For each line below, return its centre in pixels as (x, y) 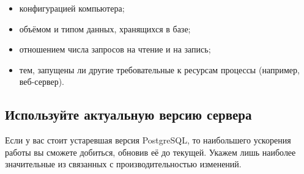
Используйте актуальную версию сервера (128, 114)
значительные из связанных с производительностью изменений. (123, 164)
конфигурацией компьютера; (72, 8)
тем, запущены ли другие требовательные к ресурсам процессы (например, (159, 69)
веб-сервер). (42, 82)
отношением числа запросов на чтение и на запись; (115, 49)
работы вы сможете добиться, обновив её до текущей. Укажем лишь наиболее (150, 152)
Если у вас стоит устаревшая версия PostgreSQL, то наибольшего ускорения (148, 140)
